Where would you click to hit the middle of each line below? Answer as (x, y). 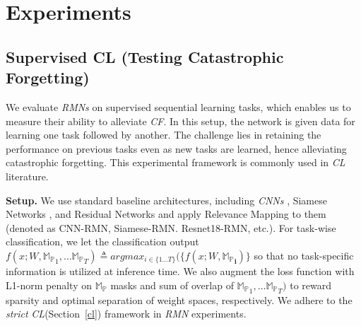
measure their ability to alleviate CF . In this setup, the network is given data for (180, 121)
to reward (310, 285)
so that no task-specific (304, 255)
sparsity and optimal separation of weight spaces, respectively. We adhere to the (179, 299)
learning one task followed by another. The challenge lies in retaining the (164, 135)
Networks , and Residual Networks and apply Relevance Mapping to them (166, 214)
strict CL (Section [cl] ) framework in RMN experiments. (126, 314)
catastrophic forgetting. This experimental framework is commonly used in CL (176, 162)
